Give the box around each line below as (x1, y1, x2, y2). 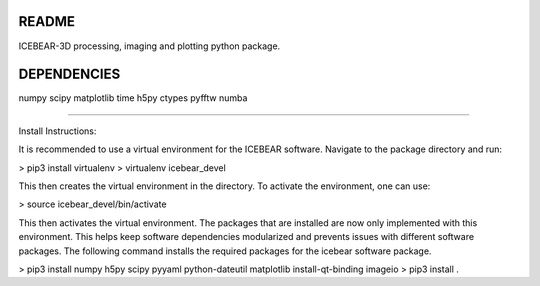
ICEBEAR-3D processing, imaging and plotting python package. (18, 40, 281, 52)
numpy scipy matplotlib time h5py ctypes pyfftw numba (18, 92, 248, 104)
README (18, 13, 75, 30)
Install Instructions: (18, 125, 97, 137)
